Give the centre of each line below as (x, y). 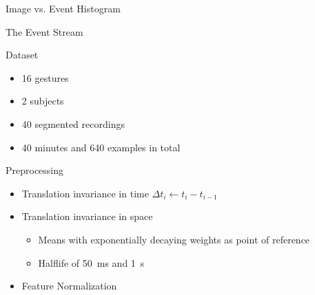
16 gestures (45, 77)
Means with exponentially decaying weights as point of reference (174, 239)
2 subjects (43, 101)
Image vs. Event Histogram (63, 8)
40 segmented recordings (73, 123)
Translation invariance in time (85, 193)
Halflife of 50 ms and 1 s (91, 262)
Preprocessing (35, 170)
